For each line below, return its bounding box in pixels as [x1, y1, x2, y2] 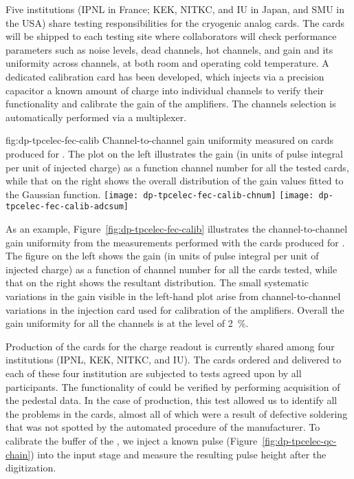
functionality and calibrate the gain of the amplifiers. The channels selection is [5, 96, 336, 111]
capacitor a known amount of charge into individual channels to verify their [5, 83, 324, 97]
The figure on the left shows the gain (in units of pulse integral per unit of [5, 248, 319, 263]
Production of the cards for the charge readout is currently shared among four [5, 339, 335, 353]
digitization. [5, 460, 56, 475]
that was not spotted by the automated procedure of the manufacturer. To [5, 420, 320, 434]
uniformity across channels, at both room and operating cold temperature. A [5, 56, 329, 70]
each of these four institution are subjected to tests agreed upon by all [5, 365, 302, 380]
